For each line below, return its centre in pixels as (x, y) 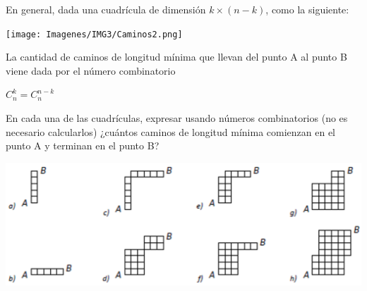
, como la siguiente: (307, 9)
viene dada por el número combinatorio (91, 70)
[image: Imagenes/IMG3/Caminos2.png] (94, 34)
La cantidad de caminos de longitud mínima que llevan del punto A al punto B (176, 57)
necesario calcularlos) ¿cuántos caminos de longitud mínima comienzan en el (171, 131)
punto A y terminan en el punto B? (83, 145)
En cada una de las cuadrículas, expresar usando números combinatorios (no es (177, 118)
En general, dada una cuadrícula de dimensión (106, 9)
